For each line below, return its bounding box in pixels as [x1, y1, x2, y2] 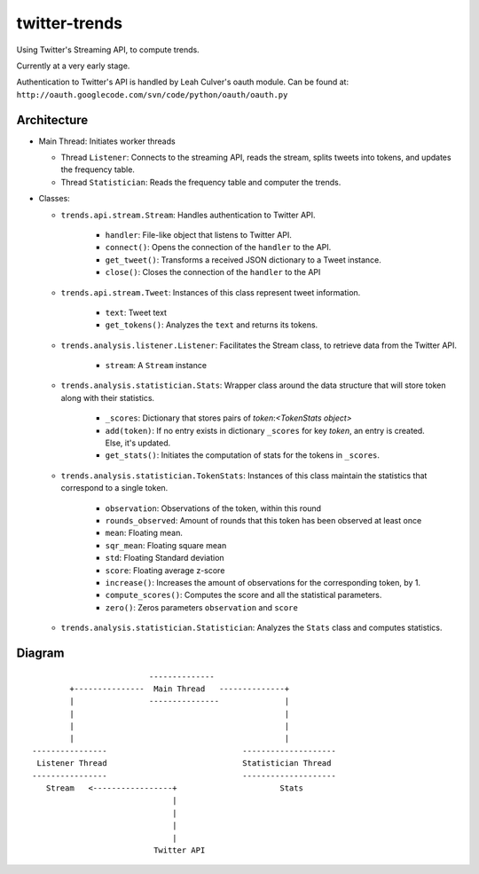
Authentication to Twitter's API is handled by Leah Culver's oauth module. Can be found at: [16, 76, 349, 88]
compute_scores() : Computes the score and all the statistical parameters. [105, 590, 382, 601]
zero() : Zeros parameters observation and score [105, 602, 299, 612]
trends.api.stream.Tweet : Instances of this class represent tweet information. [60, 287, 361, 297]
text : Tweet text [105, 307, 168, 318]
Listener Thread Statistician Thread [36, 759, 332, 768]
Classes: [38, 193, 70, 204]
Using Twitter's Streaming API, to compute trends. [16, 44, 200, 55]
